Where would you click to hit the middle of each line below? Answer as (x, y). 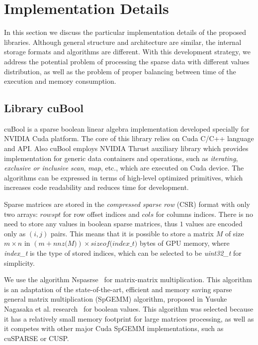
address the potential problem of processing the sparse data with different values (127, 61)
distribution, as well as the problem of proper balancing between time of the (120, 71)
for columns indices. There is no (204, 214)
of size (234, 233)
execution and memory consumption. (60, 81)
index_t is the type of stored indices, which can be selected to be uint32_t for (123, 253)
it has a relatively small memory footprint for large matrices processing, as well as (129, 318)
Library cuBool (44, 108)
